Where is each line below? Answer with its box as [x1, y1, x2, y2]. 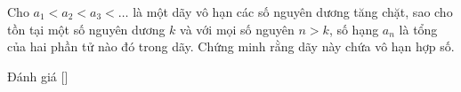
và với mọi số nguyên [180, 19, 295, 38]
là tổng [399, 19, 438, 38]
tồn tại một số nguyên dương [7, 19, 166, 38]
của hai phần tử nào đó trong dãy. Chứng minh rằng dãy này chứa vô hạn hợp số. [7, 37, 455, 56]
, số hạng [328, 19, 379, 38]
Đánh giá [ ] [7, 66, 69, 85]
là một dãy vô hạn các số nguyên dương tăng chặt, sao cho [133, 3, 453, 20]
